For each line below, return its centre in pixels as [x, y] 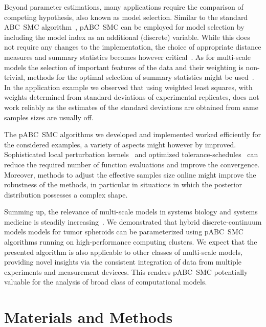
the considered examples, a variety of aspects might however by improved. [120, 144]
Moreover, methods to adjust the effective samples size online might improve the [130, 174]
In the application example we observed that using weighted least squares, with [128, 87]
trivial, [15, 77]
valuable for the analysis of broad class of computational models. [106, 282]
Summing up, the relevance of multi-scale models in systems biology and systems [131, 212]
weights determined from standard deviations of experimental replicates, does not [132, 97]
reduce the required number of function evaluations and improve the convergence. [132, 164]
